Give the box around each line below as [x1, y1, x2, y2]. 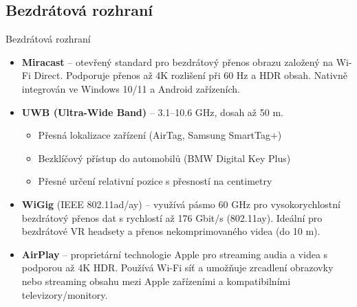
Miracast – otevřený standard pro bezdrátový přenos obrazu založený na [21, 54, 334, 69]
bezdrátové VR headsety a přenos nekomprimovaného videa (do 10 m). [21, 224, 321, 238]
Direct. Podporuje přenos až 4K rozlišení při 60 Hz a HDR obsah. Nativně [34, 68, 347, 82]
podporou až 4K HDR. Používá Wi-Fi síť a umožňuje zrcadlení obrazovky [21, 260, 334, 275]
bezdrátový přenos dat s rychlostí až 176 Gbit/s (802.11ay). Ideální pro [21, 210, 323, 225]
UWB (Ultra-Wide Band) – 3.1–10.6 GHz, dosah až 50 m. [21, 104, 283, 119]
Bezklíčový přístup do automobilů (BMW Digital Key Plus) [38, 150, 291, 165]
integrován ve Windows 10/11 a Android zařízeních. [21, 81, 240, 95]
